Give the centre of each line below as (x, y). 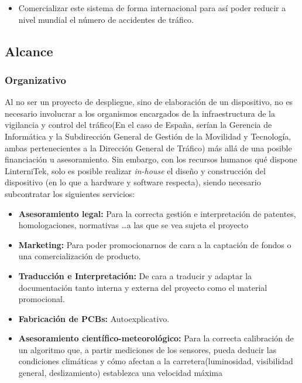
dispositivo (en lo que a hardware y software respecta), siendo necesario (133, 182)
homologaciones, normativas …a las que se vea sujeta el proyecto (133, 225)
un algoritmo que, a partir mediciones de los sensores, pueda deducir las (147, 349)
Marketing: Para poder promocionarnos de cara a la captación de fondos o (155, 244)
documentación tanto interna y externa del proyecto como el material (143, 287)
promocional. (42, 299)
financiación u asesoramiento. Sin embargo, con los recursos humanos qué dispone (151, 159)
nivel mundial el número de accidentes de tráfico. (106, 19)
